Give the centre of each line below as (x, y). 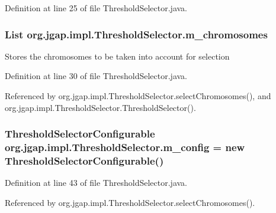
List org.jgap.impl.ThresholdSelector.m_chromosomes (136, 34)
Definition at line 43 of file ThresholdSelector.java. (96, 183)
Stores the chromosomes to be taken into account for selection (117, 56)
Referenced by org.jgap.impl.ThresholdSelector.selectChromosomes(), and (138, 96)
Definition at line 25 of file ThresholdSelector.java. (96, 8)
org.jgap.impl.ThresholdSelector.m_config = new (125, 147)
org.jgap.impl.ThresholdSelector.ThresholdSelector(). (100, 107)
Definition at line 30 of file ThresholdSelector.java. (96, 76)
